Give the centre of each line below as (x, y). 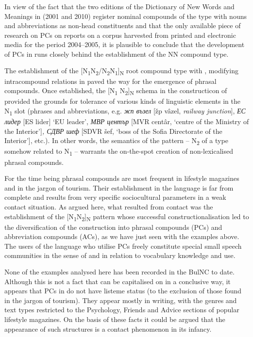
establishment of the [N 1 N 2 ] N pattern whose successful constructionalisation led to (127, 217)
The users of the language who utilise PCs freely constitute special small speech (123, 246)
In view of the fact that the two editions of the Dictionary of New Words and (119, 6)
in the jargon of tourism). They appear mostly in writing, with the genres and (121, 300)
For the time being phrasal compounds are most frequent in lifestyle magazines (122, 178)
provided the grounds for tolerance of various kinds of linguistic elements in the (122, 101)
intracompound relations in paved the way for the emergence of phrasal (110, 81)
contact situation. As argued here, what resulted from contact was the (109, 206)
